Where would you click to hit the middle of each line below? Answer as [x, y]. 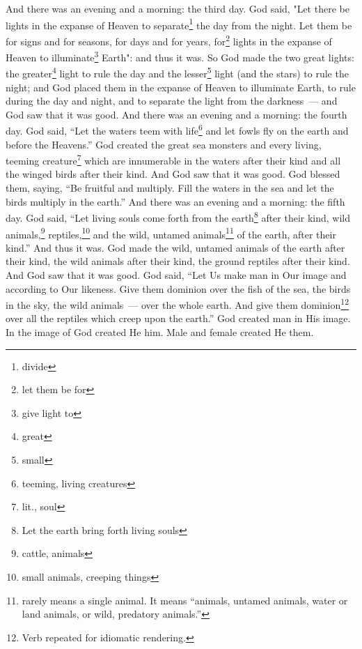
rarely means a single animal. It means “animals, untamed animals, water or [185, 600]
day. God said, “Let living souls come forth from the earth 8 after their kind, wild [178, 216]
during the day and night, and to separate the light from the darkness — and [172, 101]
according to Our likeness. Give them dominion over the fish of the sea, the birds [178, 288]
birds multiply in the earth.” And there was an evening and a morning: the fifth [175, 201]
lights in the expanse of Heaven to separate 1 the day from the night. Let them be [179, 24]
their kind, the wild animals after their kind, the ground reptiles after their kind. [178, 261]
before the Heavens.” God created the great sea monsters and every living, [164, 144]
